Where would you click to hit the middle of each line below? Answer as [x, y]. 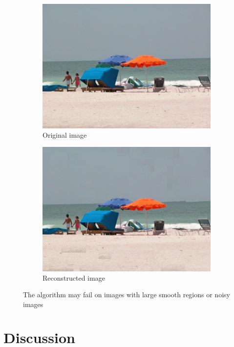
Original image [65, 135]
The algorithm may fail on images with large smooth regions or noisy [127, 294]
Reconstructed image [74, 278]
